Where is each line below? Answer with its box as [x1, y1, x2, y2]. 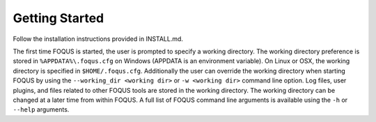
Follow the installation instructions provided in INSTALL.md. [13, 35, 184, 43]
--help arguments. [13, 105, 70, 114]
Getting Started [13, 10, 104, 26]
